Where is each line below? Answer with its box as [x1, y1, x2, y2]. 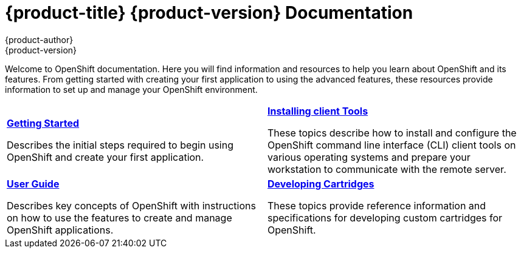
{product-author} [5, 34, 74, 45]
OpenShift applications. [7, 223, 114, 236]
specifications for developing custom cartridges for [267, 211, 503, 224]
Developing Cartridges [267, 177, 374, 190]
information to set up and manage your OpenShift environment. [5, 84, 258, 95]
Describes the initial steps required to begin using [7, 138, 233, 151]
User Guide [7, 177, 60, 190]
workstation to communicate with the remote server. [267, 163, 506, 175]
